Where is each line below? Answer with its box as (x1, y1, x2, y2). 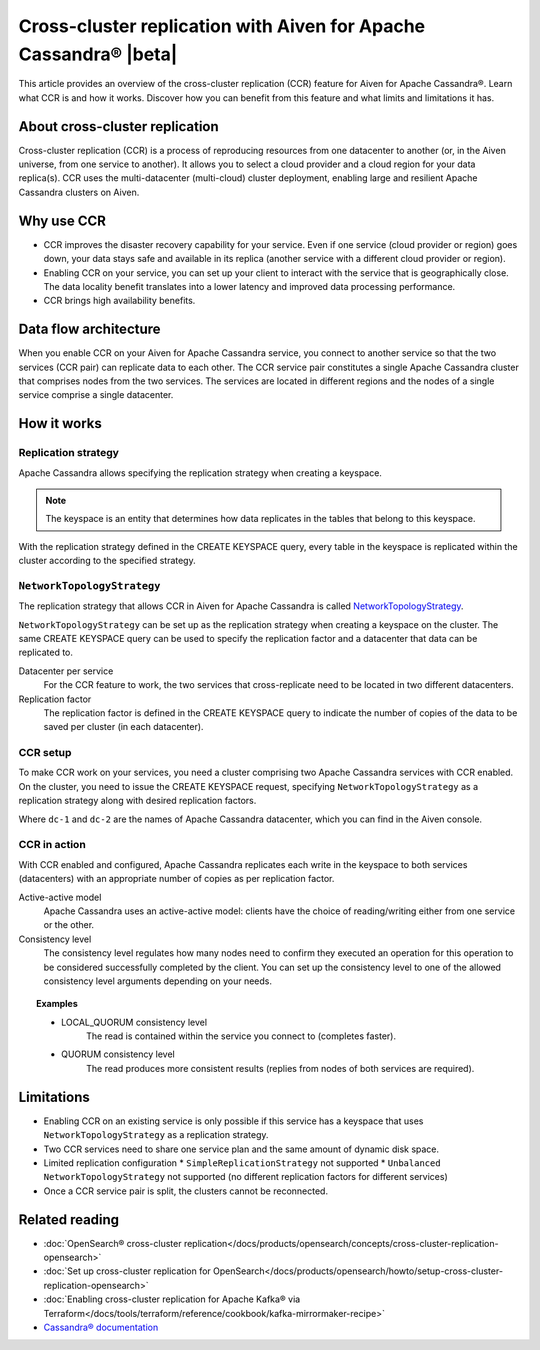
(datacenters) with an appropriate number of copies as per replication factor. (18, 873, 335, 885)
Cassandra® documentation (43, 1321, 159, 1333)
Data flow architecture (18, 321, 161, 338)
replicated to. (18, 646, 74, 659)
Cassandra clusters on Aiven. (18, 186, 140, 198)
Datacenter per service (18, 665, 114, 677)
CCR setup (18, 746, 72, 760)
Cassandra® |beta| (18, 43, 178, 65)
